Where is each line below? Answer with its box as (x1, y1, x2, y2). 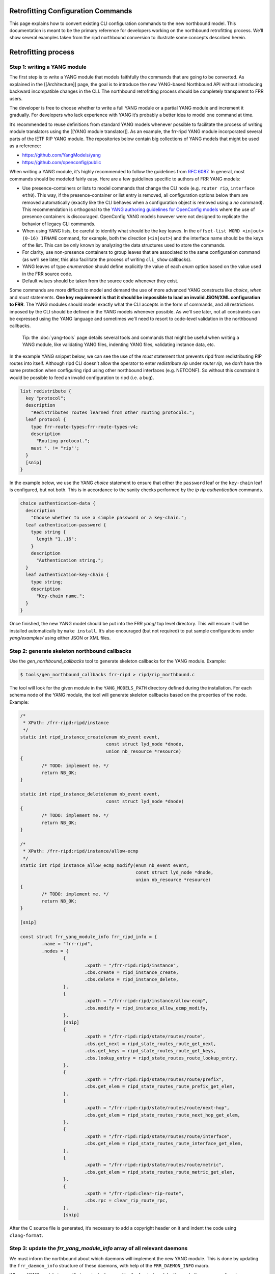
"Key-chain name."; (36, 593, 85, 599)
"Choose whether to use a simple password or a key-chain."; (31, 515, 187, 521)
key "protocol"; (25, 395, 66, 401)
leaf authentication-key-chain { (25, 572, 109, 578)
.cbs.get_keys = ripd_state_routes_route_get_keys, (84, 1048, 216, 1054)
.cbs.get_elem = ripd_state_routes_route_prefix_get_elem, (84, 1083, 235, 1090)
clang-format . (9, 1232, 43, 1238)
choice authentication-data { (20, 500, 96, 507)
